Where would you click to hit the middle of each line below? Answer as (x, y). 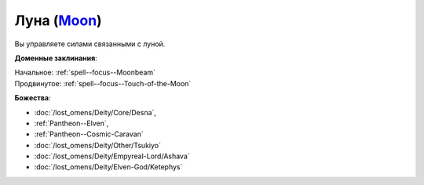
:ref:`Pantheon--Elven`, (71, 123)
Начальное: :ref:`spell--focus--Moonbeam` (85, 73)
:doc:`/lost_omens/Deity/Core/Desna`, (95, 112)
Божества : (33, 98)
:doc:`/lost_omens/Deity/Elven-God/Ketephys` (108, 167)
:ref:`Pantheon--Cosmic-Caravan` (89, 134)
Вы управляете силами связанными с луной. (90, 44)
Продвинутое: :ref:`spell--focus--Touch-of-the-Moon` (103, 83)
